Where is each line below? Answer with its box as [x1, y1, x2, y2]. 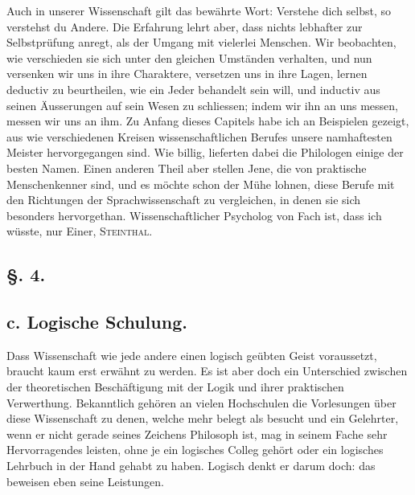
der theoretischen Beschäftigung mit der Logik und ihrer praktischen [6, 378, 344, 395]
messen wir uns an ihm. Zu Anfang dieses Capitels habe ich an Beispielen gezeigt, [6, 112, 409, 129]
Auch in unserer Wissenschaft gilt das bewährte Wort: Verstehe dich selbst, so [6, 2, 392, 18]
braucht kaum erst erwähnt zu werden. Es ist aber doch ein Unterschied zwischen [6, 362, 408, 379]
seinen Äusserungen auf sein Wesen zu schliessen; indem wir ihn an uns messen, [6, 96, 398, 113]
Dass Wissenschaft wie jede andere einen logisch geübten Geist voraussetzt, [6, 346, 377, 363]
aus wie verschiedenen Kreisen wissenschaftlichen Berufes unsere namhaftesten [6, 128, 392, 145]
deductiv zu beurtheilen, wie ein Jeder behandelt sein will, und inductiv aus [6, 80, 380, 97]
